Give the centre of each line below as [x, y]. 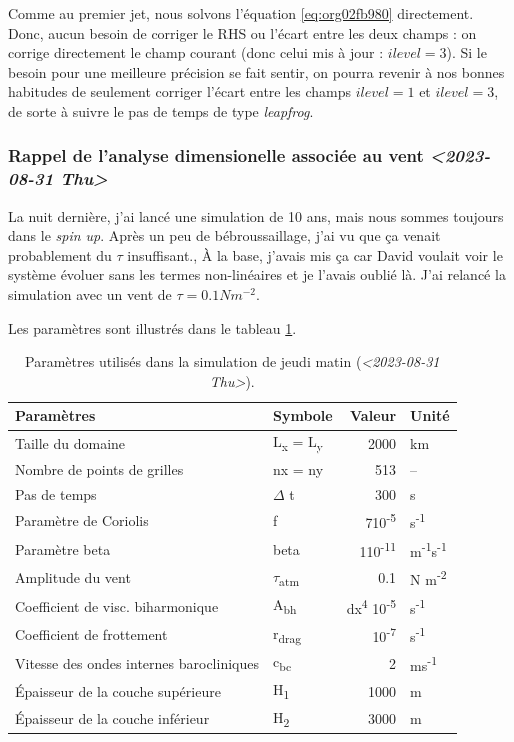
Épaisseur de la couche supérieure [118, 690]
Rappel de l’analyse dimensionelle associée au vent [216, 155]
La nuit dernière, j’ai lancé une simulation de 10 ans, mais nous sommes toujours [256, 215]
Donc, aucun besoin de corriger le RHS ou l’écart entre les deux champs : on [242, 32]
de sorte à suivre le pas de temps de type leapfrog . [161, 110]
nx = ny [298, 468]
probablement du [60, 254]
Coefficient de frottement [91, 634]
